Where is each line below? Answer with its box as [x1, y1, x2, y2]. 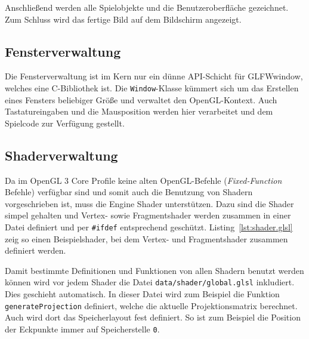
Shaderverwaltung [5, 146, 118, 164]
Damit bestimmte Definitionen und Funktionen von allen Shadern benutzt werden [5, 264, 304, 276]
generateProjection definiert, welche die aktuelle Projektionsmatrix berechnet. [5, 299, 298, 312]
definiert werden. [5, 244, 66, 257]
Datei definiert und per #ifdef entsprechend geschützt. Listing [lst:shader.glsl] [5, 221, 293, 233]
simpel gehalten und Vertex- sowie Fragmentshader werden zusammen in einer [5, 209, 291, 221]
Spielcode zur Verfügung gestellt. [5, 116, 125, 129]
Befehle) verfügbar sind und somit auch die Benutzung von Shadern [5, 186, 253, 198]
